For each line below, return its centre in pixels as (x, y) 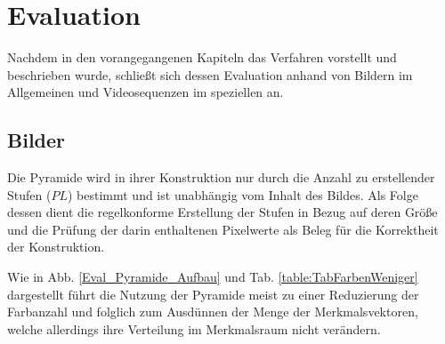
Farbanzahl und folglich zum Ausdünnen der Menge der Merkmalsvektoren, (213, 312)
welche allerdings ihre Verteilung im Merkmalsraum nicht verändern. (194, 328)
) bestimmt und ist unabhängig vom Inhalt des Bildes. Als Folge (243, 194)
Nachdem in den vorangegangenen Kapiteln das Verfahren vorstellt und (202, 57)
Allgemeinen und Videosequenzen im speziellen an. (146, 92)
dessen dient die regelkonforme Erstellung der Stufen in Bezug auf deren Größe (222, 212)
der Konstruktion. (56, 247)
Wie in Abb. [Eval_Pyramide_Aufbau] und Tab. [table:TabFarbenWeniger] (213, 277)
